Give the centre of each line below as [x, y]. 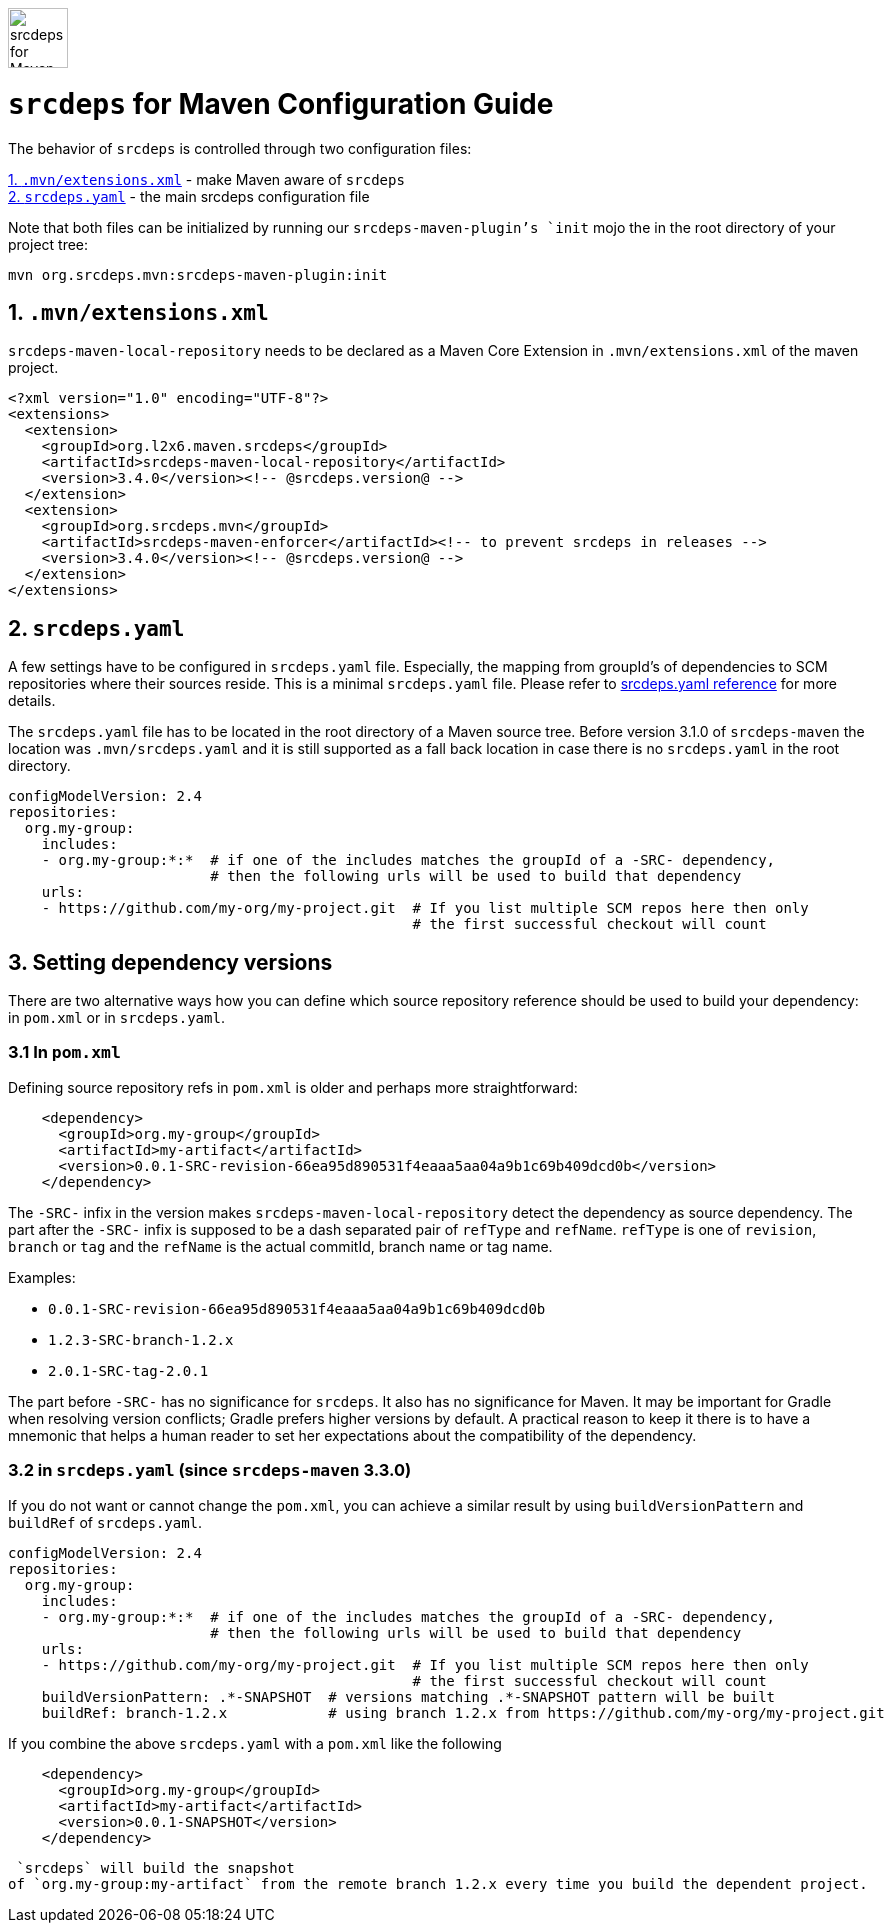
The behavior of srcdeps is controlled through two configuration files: [240, 148]
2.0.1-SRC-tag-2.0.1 [128, 1370]
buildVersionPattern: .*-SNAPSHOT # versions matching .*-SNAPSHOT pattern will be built [408, 1696]
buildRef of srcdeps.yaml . [105, 1522]
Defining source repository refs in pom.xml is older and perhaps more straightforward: [293, 1087]
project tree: [48, 244]
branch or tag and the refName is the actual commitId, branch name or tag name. [280, 1246]
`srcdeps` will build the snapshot [155, 1867]
